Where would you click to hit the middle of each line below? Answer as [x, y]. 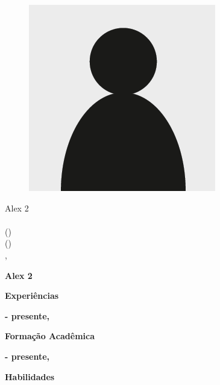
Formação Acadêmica [50, 336]
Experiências [32, 296]
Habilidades [30, 376]
